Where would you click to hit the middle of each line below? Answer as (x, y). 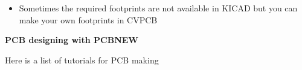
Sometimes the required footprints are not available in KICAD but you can (158, 8)
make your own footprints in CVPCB (88, 19)
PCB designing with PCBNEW (72, 40)
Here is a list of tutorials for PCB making (82, 60)
